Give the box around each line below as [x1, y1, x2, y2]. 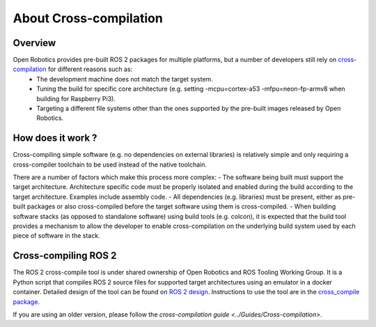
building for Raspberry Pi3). [36, 94, 116, 102]
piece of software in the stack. [13, 231, 100, 240]
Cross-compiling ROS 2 [13, 250, 117, 261]
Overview [13, 37, 56, 49]
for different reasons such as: [47, 65, 133, 73]
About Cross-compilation [13, 10, 163, 26]
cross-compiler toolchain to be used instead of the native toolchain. [13, 160, 207, 169]
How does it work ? [13, 132, 97, 144]
